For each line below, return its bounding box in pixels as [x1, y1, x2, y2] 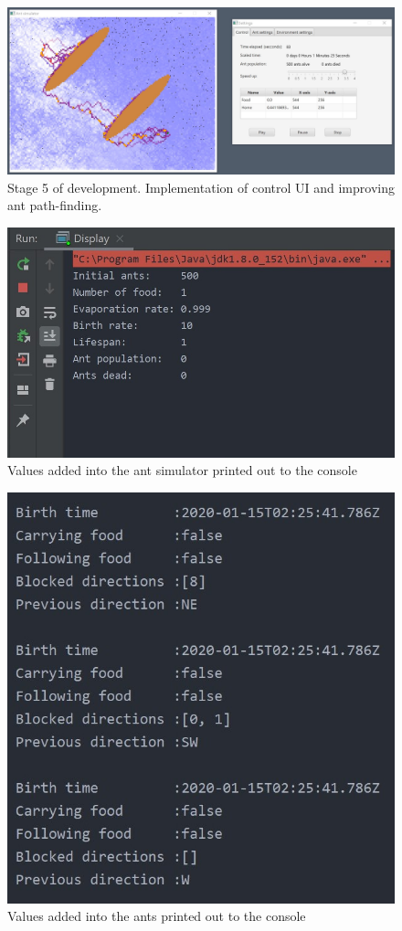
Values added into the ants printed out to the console [7, 906, 306, 926]
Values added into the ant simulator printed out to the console [7, 460, 357, 480]
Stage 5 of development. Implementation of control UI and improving [7, 177, 395, 196]
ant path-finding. [7, 196, 102, 215]
